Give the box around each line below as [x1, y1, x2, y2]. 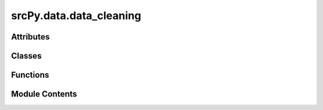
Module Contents [11, 89, 77, 99]
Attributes [11, 32, 50, 42]
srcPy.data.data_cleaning [11, 9, 142, 22]
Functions [11, 70, 50, 80]
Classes [11, 51, 42, 61]
